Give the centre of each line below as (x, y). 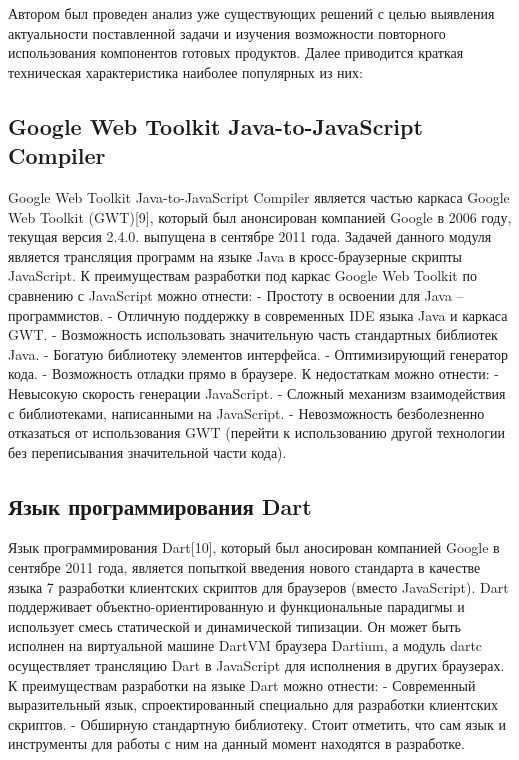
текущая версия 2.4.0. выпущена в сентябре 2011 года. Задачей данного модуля (250, 236)
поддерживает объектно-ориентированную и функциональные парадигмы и (236, 606)
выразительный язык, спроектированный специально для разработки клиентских (253, 704)
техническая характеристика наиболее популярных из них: (185, 71)
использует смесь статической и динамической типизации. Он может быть (234, 625)
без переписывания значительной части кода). (147, 451)
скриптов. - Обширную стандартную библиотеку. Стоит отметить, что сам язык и (257, 723)
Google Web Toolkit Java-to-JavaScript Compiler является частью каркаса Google (259, 196)
